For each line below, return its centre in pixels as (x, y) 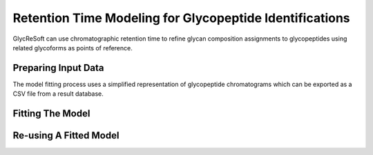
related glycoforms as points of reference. (73, 48)
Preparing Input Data (58, 68)
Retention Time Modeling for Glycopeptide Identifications (181, 18)
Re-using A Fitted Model (66, 135)
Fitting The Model (51, 114)
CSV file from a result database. (58, 94)
